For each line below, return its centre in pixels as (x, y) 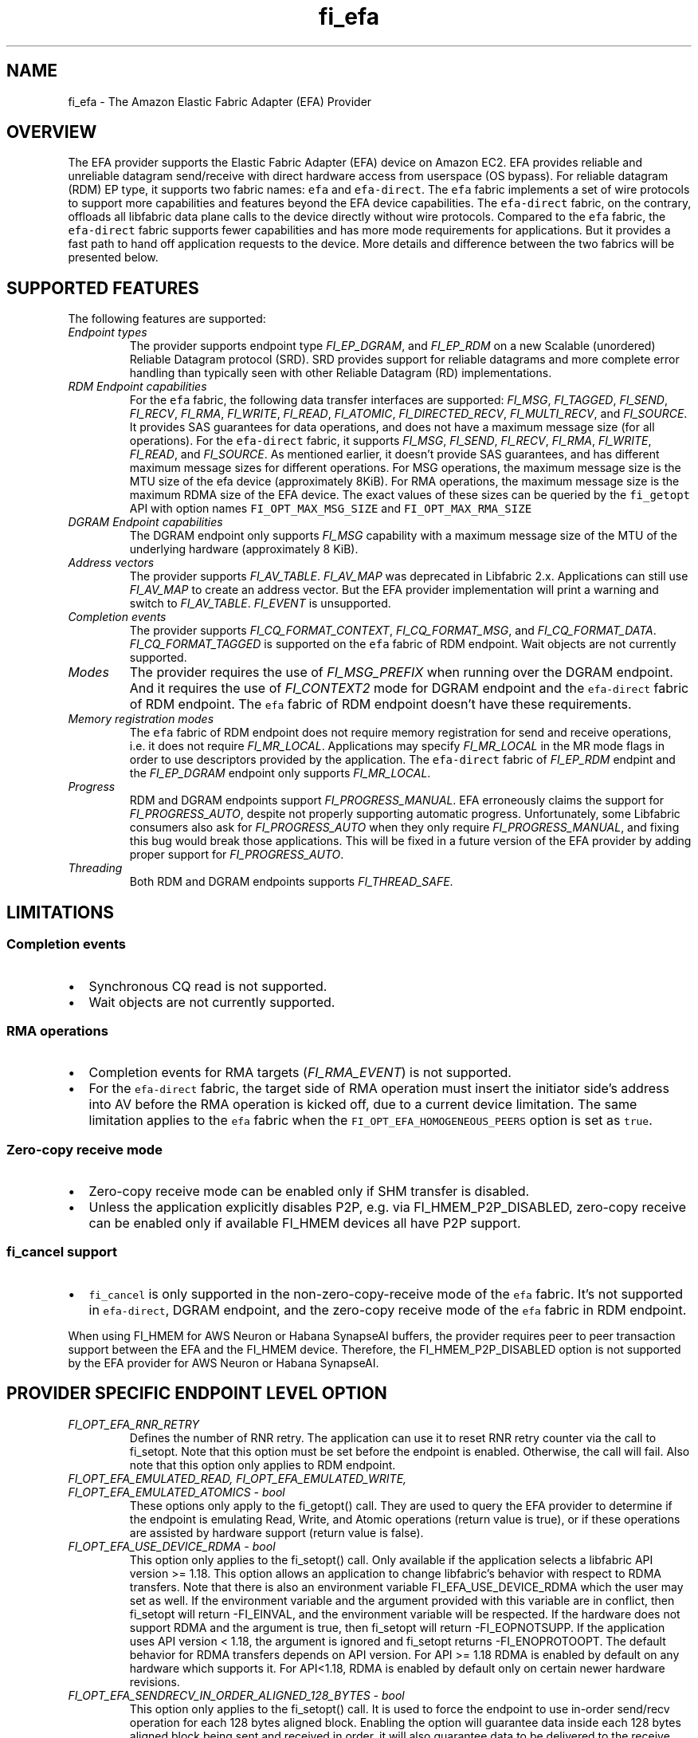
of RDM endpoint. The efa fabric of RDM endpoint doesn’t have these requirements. (380, 704)
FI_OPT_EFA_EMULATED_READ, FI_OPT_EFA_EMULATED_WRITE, (237, 1478)
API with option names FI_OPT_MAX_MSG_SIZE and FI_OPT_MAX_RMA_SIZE (331, 509)
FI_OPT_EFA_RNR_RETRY (134, 1424)
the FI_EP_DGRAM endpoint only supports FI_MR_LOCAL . (280, 773)
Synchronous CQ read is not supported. (208, 986)
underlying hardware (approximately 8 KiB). (244, 549)
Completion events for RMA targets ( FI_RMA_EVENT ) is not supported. (300, 1073)
